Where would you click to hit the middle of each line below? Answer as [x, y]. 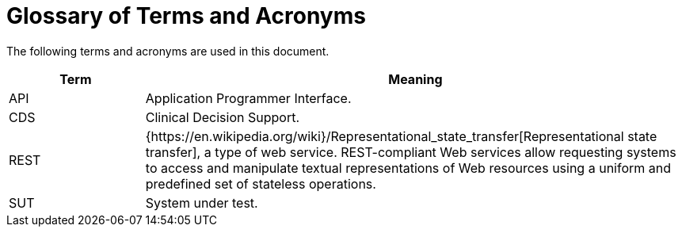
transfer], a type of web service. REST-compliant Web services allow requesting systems [411, 152]
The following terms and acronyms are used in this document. [168, 51]
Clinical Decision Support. [223, 117]
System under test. [202, 202]
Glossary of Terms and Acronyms [186, 16]
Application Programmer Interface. [248, 98]
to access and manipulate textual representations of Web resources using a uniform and [408, 168]
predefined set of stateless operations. [261, 183]
